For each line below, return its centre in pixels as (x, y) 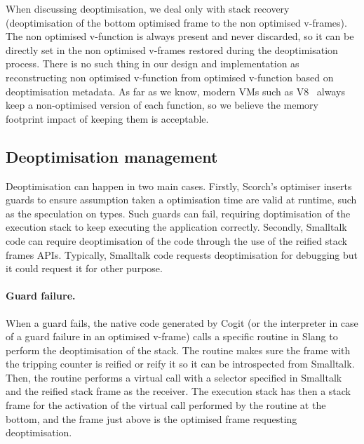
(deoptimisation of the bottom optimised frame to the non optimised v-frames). (176, 22)
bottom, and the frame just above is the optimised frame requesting (151, 418)
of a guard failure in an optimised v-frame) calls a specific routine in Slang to (172, 336)
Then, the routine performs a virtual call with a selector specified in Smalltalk (174, 377)
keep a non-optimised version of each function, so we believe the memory (162, 105)
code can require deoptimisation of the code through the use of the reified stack (176, 240)
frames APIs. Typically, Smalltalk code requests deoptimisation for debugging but (182, 254)
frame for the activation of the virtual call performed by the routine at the (166, 405)
